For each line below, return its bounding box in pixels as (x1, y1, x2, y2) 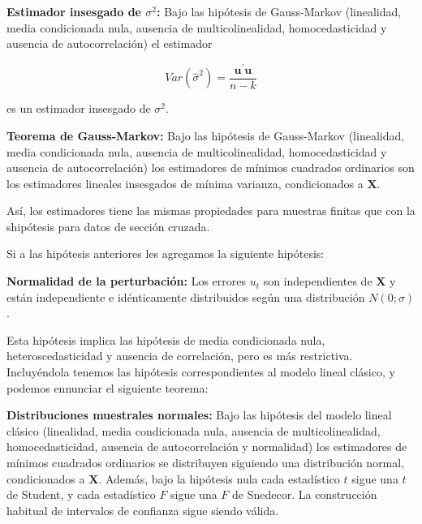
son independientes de (263, 273, 372, 290)
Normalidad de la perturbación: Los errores (6, 273, 246, 290)
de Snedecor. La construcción (232, 486, 377, 503)
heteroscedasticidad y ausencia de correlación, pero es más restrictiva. (6, 347, 353, 364)
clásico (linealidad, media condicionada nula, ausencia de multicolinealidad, (6, 422, 381, 439)
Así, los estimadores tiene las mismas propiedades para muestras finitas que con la (6, 202, 416, 219)
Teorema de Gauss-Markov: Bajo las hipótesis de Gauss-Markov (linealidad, (6, 127, 405, 144)
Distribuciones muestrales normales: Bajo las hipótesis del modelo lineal (6, 406, 392, 423)
